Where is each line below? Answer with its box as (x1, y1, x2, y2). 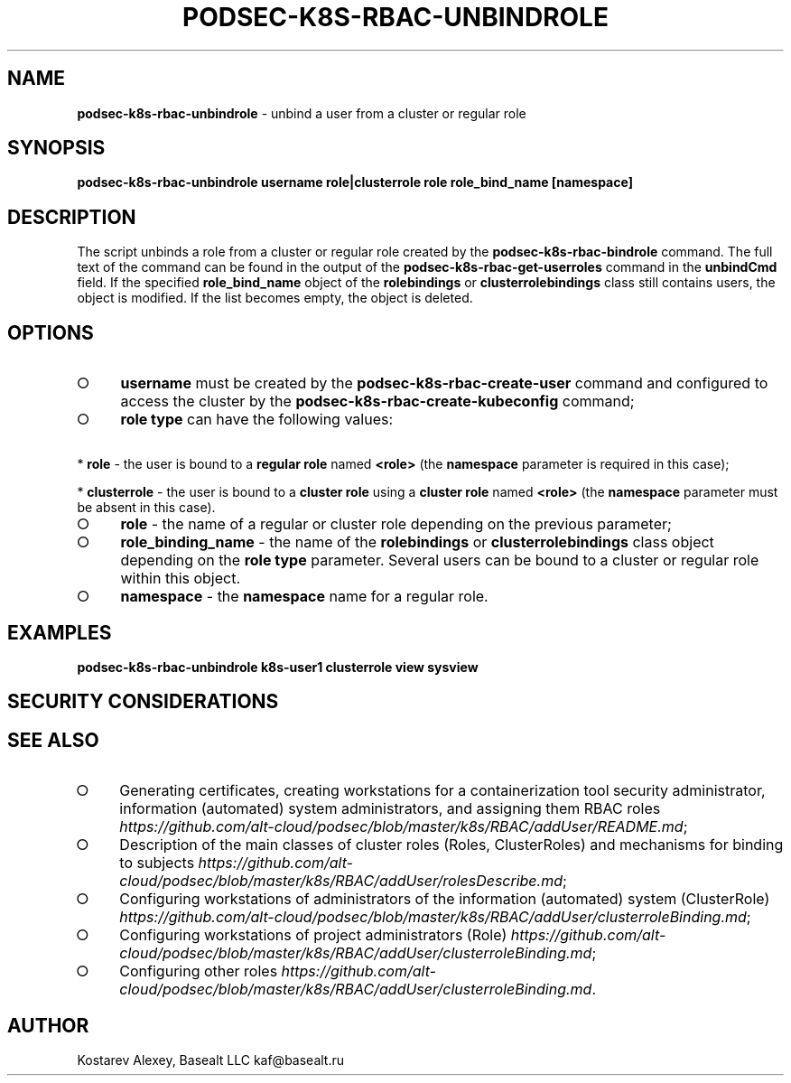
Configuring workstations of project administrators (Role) (119, 926, 507, 945)
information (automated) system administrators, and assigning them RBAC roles (119, 799, 661, 818)
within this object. (120, 569, 241, 588)
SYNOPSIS (7, 136, 106, 160)
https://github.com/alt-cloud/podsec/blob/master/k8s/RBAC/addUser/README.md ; (119, 817, 688, 836)
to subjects (119, 854, 195, 873)
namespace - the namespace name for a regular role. (120, 587, 489, 606)
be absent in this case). (77, 499, 216, 516)
